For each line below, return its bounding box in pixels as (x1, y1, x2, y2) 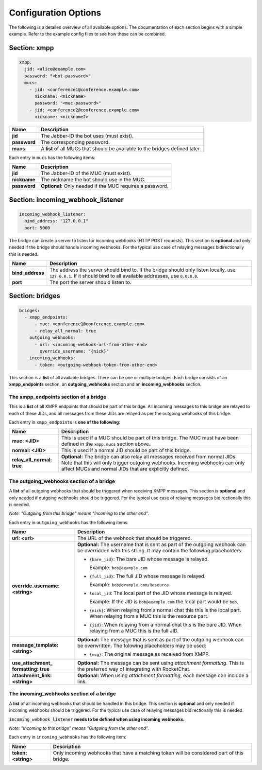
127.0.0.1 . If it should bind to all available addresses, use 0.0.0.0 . (49, 272, 198, 279)
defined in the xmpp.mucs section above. (61, 440, 150, 447)
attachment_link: (12, 672, 52, 679)
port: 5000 (24, 225, 50, 230)
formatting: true (12, 666, 50, 673)
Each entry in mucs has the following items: (9, 155, 96, 160)
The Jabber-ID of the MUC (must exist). (41, 170, 132, 177)
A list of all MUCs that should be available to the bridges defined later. (41, 145, 201, 152)
